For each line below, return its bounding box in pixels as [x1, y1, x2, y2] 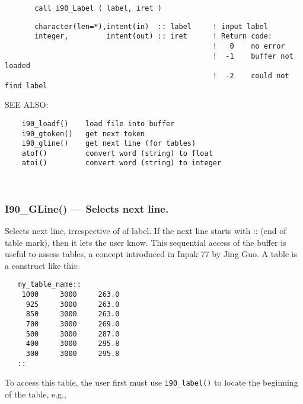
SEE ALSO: [5, 98, 49, 111]
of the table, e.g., [5, 387, 66, 400]
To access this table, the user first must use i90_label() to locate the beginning [5, 376, 298, 389]
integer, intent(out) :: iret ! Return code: [34, 32, 273, 41]
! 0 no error [212, 41, 285, 50]
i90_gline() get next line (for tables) [21, 139, 196, 148]
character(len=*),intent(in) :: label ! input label [34, 22, 268, 31]
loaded [5, 62, 30, 70]
